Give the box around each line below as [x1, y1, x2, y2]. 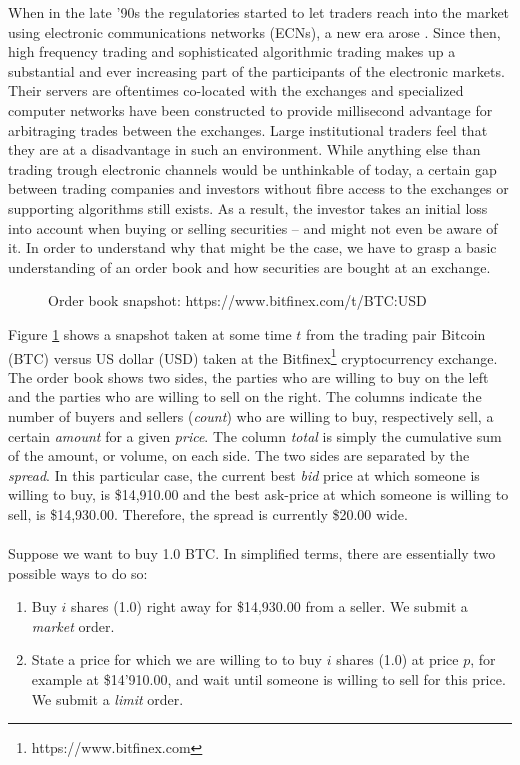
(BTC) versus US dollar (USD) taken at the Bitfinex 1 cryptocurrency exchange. [8, 344, 498, 368]
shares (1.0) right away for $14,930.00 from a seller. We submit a [71, 596, 468, 617]
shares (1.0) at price [336, 649, 459, 670]
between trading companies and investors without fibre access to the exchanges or [8, 178, 509, 199]
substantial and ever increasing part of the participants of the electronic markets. [8, 60, 505, 81]
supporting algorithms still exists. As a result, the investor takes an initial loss [8, 197, 488, 218]
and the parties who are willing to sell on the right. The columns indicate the [8, 386, 482, 407]
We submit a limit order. [31, 688, 184, 709]
